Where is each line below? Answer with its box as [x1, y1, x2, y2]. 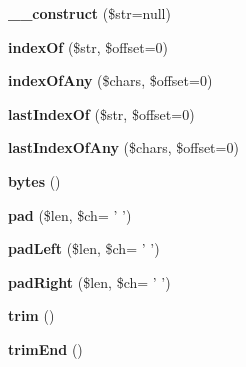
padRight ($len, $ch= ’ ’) [8, 271, 171, 292]
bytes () [8, 170, 61, 191]
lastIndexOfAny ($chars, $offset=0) [8, 137, 239, 158]
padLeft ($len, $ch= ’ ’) [8, 238, 160, 259]
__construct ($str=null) [8, 3, 171, 23]
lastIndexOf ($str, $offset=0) [8, 103, 195, 124]
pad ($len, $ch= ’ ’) [8, 204, 132, 225]
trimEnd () [8, 338, 83, 359]
